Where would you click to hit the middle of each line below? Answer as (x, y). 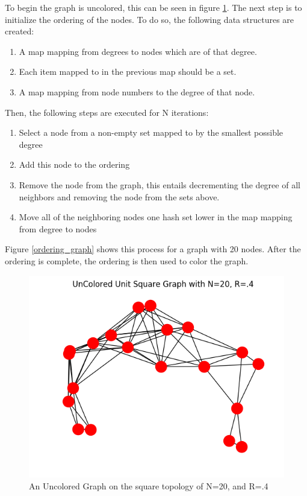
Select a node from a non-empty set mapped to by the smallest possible (151, 132)
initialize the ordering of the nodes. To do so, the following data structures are (150, 19)
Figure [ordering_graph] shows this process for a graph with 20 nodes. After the (153, 249)
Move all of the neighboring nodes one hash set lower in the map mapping (156, 217)
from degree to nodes (58, 228)
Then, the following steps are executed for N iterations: (107, 112)
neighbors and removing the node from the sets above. (119, 196)
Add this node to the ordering (74, 164)
